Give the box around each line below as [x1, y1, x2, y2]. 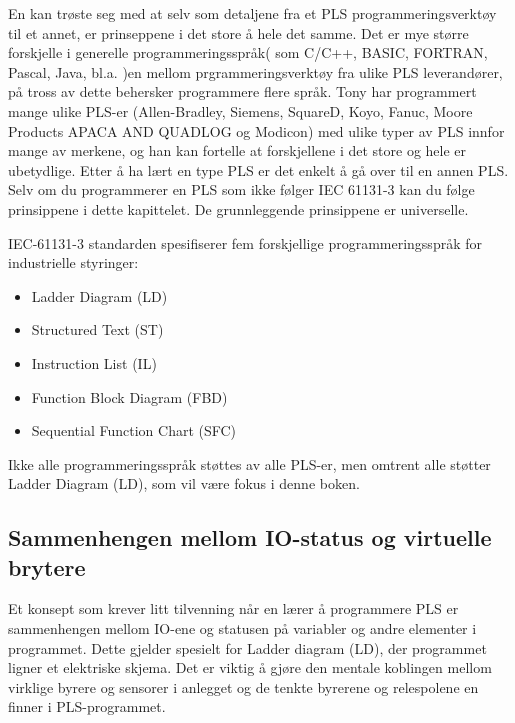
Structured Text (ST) [31, 319, 164, 340]
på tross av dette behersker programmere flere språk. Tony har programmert [8, 81, 477, 102]
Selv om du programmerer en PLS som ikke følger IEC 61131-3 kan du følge [8, 179, 475, 200]
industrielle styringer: [8, 252, 139, 273]
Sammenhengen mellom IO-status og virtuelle [8, 522, 492, 553]
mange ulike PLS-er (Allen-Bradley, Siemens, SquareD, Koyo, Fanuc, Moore [8, 100, 473, 121]
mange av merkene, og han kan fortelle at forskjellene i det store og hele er [8, 140, 467, 161]
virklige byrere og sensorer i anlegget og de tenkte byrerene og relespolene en [8, 676, 479, 697]
